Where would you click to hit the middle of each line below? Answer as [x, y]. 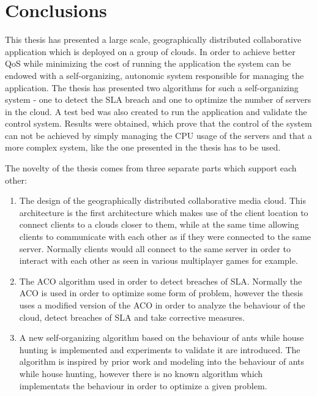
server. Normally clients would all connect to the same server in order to [155, 248]
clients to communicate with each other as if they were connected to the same [165, 237]
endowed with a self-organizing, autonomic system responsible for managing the [155, 75]
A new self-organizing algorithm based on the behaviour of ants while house [162, 338]
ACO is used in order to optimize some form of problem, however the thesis [161, 293]
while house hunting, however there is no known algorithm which [141, 373]
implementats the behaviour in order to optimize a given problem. [143, 385]
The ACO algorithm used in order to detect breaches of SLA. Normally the [161, 281]
